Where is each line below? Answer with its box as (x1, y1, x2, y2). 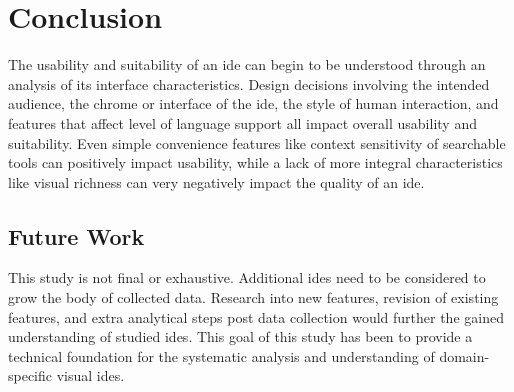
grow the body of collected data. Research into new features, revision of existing (8, 287, 499, 308)
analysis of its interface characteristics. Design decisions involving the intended (8, 73, 490, 94)
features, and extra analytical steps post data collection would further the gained (8, 306, 504, 327)
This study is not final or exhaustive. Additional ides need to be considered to (8, 267, 486, 288)
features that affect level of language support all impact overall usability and (8, 112, 477, 133)
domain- (439, 345, 490, 366)
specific (8, 365, 53, 386)
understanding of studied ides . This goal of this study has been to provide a (8, 326, 473, 347)
